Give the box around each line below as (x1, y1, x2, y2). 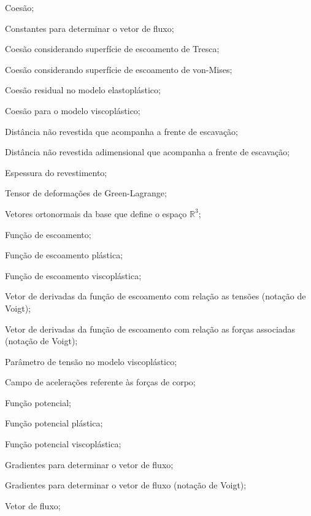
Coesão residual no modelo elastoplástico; (5, 83, 161, 96)
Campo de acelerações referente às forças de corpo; (5, 375, 196, 388)
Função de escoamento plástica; (5, 248, 123, 261)
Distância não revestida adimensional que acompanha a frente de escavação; (5, 145, 290, 158)
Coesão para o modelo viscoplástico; (5, 104, 140, 117)
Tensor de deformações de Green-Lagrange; (5, 187, 167, 199)
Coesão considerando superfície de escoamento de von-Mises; (5, 63, 232, 75)
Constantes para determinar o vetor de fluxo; (5, 21, 174, 34)
